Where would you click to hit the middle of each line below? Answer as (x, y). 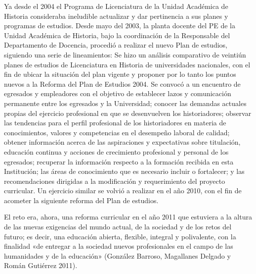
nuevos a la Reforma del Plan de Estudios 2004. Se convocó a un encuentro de (122, 83)
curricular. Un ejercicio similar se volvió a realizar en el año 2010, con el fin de (123, 191)
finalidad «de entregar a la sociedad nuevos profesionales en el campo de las (119, 246)
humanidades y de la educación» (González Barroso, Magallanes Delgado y (117, 255)
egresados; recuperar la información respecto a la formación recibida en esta (119, 161)
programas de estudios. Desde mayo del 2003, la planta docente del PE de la (120, 26)
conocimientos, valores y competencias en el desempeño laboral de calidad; (117, 132)
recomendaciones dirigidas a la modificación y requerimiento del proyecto (115, 181)
